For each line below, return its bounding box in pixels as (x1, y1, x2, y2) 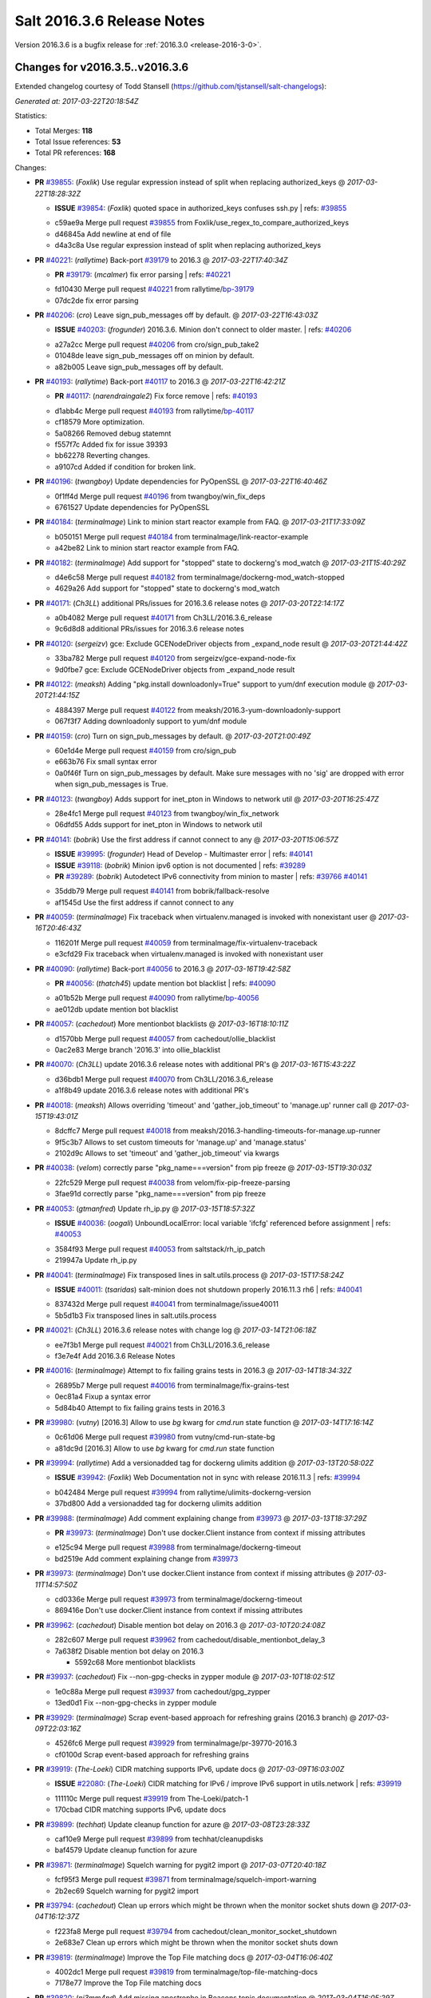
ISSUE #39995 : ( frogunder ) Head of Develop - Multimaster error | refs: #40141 (54, 850, 313, 859)
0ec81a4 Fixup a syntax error (54, 1391, 152, 1402)
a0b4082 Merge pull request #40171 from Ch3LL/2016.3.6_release (54, 613, 273, 623)
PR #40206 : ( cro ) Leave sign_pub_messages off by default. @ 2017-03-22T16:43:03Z (34, 310, 318, 320)
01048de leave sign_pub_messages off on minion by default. (54, 351, 255, 360)
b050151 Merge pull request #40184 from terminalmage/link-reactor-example (54, 531, 309, 541)
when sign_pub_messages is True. (54, 779, 168, 789)
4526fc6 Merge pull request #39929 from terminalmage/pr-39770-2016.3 (54, 1738, 298, 1748)
